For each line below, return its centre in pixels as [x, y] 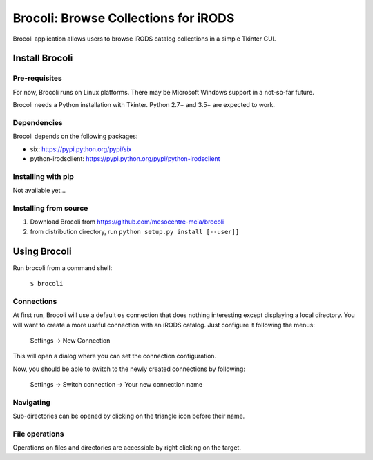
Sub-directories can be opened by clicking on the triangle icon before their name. [129, 416]
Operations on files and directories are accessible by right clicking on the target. [127, 448]
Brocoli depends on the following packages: [75, 136]
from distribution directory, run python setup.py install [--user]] [135, 231]
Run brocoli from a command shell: [63, 268]
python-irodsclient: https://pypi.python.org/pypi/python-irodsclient [125, 159]
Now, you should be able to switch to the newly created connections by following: [129, 369]
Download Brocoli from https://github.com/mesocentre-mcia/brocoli [127, 222]
